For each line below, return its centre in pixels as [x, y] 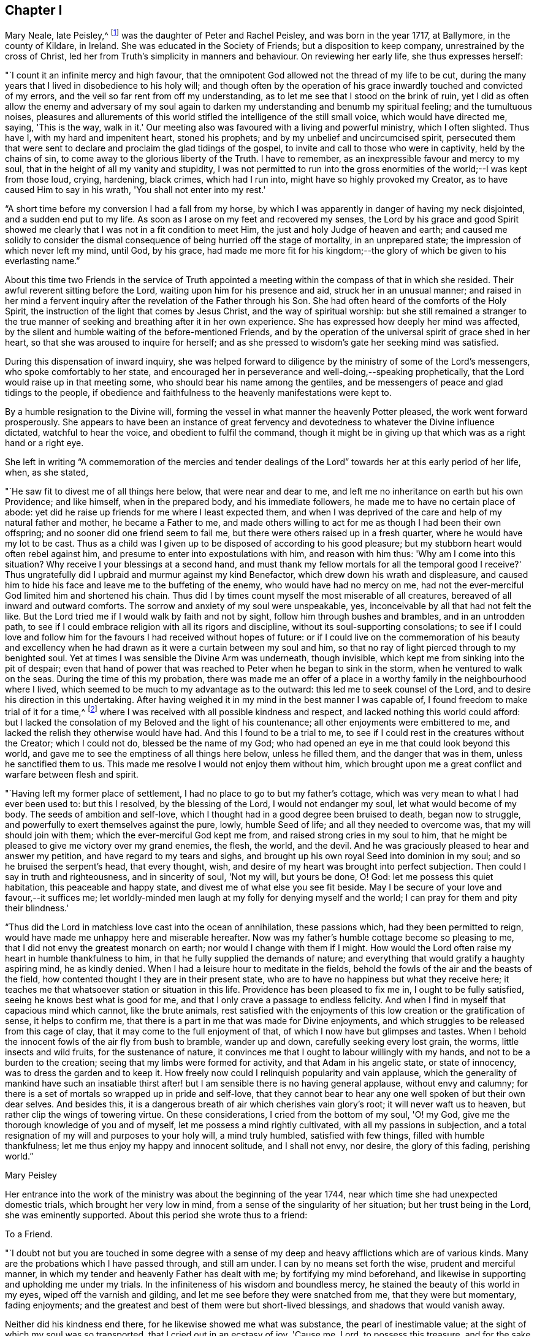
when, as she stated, [47, 473]
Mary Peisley [31, 1175]
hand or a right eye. [44, 443]
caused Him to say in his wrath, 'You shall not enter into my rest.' [135, 190]
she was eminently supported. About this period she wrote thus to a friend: [156, 1215]
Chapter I [34, 10]
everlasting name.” [43, 261]
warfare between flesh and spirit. [72, 774]
